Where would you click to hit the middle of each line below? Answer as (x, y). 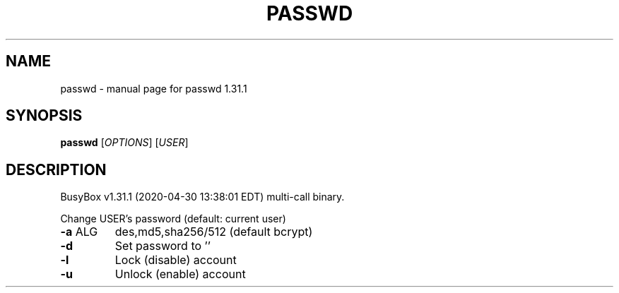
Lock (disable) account (176, 260)
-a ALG (79, 232)
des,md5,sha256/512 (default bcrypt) (214, 232)
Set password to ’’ (163, 246)
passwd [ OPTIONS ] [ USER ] (124, 143)
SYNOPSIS (44, 116)
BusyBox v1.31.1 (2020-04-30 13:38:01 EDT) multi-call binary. (202, 197)
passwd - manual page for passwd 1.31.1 (154, 88)
